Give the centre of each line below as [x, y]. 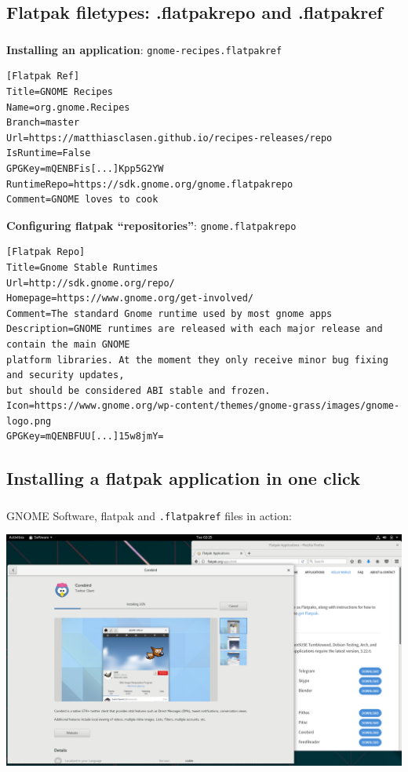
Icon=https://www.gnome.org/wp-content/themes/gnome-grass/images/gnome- [203, 406]
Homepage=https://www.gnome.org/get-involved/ [130, 299]
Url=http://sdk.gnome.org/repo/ [91, 283]
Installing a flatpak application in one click [183, 478]
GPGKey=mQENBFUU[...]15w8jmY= [85, 437]
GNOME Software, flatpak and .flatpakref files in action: [149, 515]
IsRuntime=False [49, 153]
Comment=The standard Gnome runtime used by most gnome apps [169, 313]
